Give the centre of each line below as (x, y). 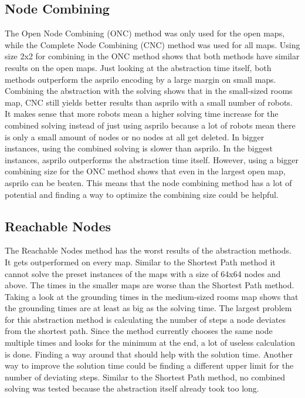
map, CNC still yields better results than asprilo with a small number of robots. (149, 102)
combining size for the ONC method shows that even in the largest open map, (145, 171)
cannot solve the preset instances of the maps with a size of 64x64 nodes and (143, 273)
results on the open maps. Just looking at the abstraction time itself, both (138, 67)
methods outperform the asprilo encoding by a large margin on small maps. (140, 79)
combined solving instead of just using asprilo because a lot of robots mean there (150, 125)
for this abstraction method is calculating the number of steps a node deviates (145, 319)
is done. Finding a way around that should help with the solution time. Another (149, 354)
